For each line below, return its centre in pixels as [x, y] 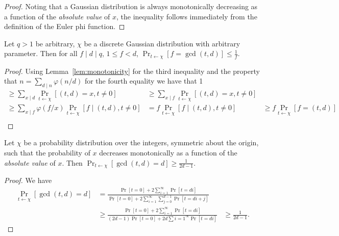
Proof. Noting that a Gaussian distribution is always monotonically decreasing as [131, 6]
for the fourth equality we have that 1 [144, 81]
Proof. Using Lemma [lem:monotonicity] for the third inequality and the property [132, 71]
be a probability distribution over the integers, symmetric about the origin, [141, 142]
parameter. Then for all [41, 53]
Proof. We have [28, 180]
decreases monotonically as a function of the [168, 152]
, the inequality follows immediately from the [187, 16]
